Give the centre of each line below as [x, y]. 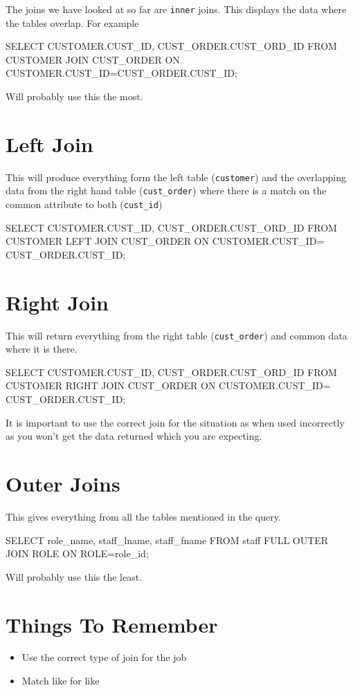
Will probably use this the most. [74, 96]
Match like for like [61, 681]
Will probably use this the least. [74, 576]
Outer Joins [63, 484]
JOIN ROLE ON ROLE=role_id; [77, 553]
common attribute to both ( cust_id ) [84, 204]
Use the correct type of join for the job [104, 657]
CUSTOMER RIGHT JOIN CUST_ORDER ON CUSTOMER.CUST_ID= [168, 385]
